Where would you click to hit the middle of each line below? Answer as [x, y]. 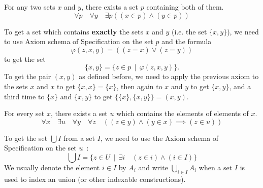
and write [153, 167]
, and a [240, 86]
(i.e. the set [189, 31]
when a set [216, 167]
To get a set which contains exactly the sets [74, 31]
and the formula [187, 41]
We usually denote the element [52, 167]
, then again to [139, 86]
